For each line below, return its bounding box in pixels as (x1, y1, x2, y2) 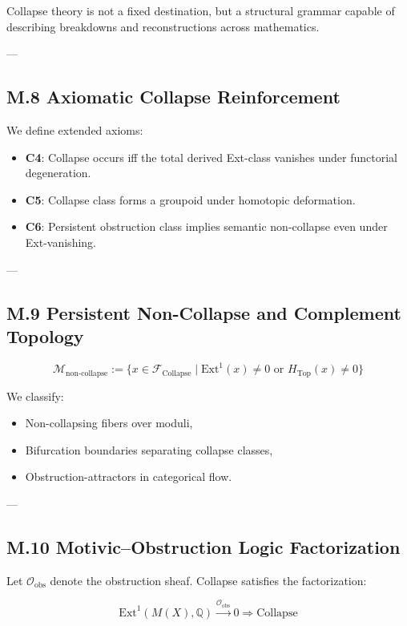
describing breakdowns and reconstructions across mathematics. (6, 18, 320, 34)
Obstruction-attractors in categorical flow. (25, 468, 232, 485)
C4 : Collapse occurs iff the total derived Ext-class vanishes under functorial (25, 148, 398, 165)
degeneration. (25, 164, 91, 181)
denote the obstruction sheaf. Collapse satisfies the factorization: (50, 571, 367, 588)
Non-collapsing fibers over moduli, (25, 414, 193, 431)
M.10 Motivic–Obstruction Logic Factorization (6, 535, 401, 559)
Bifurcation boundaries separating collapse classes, (25, 441, 273, 458)
